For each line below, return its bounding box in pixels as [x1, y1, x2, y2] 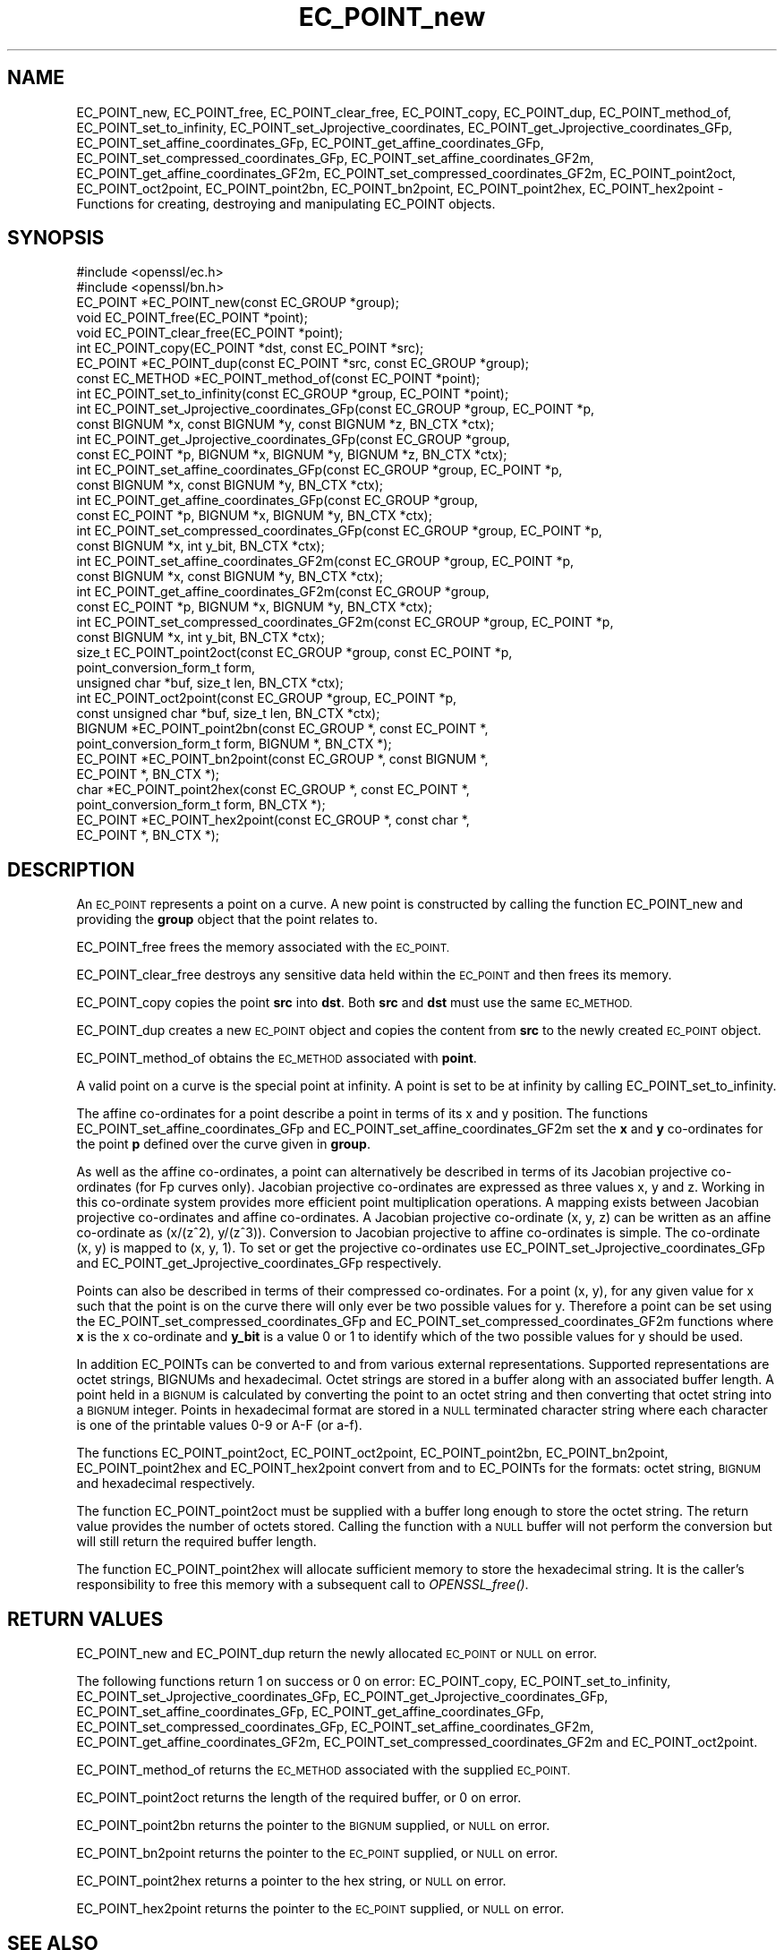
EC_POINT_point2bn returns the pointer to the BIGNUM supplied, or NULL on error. [76, 1817, 550, 1834]
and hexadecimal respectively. [76, 1475, 256, 1492]
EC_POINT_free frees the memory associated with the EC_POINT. [76, 939, 450, 955]
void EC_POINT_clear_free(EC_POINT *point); [76, 325, 344, 341]
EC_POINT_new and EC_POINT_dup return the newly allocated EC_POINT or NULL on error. [76, 1646, 598, 1662]
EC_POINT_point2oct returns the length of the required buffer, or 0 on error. [76, 1790, 522, 1806]
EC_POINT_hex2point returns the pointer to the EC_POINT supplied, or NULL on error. [76, 1901, 565, 1917]
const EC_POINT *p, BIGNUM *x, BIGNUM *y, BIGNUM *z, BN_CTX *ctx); [76, 447, 507, 463]
